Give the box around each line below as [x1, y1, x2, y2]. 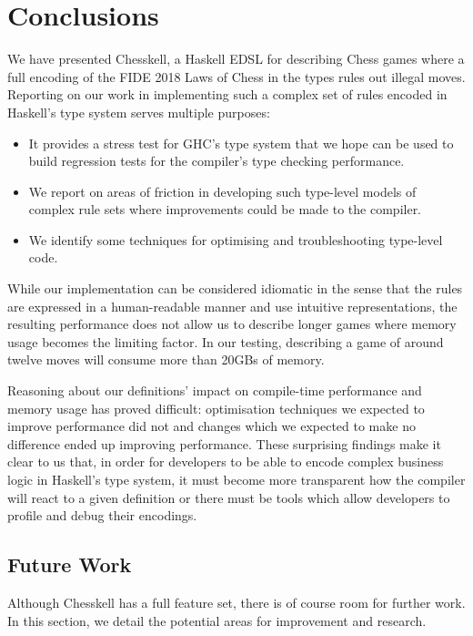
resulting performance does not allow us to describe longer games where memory [7, 314, 457, 333]
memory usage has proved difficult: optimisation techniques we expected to [7, 398, 425, 417]
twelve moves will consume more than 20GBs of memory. [7, 350, 325, 369]
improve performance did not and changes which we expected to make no [7, 416, 416, 436]
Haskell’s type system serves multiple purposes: [7, 102, 270, 121]
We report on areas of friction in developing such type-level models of [28, 181, 417, 200]
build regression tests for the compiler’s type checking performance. [28, 151, 405, 170]
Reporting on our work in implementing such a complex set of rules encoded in [7, 85, 448, 104]
